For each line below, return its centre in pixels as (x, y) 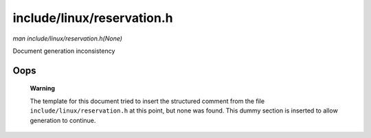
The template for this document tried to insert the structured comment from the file (147, 101)
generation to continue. (63, 120)
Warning (42, 89)
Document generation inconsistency (64, 51)
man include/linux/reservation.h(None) (68, 38)
